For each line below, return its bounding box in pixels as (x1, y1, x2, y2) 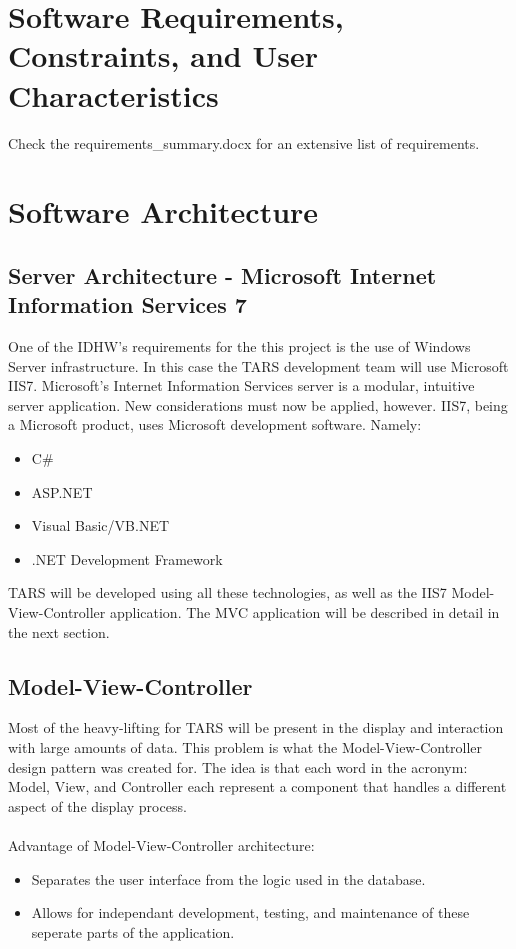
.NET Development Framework (31, 548, 223, 569)
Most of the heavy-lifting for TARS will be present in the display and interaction (8, 717, 504, 738)
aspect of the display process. (8, 795, 187, 816)
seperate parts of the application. (31, 921, 235, 942)
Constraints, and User (8, 35, 318, 76)
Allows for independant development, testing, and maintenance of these (31, 902, 470, 923)
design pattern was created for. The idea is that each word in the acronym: (8, 756, 468, 777)
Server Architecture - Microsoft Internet (8, 259, 437, 290)
